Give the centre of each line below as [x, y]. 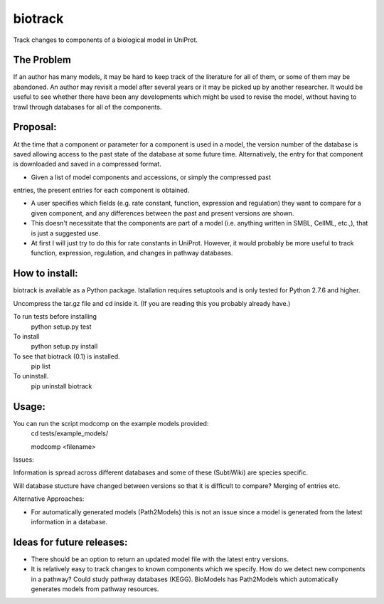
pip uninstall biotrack [62, 386]
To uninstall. [31, 376]
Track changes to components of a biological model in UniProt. [106, 40]
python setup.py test [61, 327]
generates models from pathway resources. [95, 589]
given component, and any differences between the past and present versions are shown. [162, 213]
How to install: [46, 274]
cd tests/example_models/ [70, 433]
